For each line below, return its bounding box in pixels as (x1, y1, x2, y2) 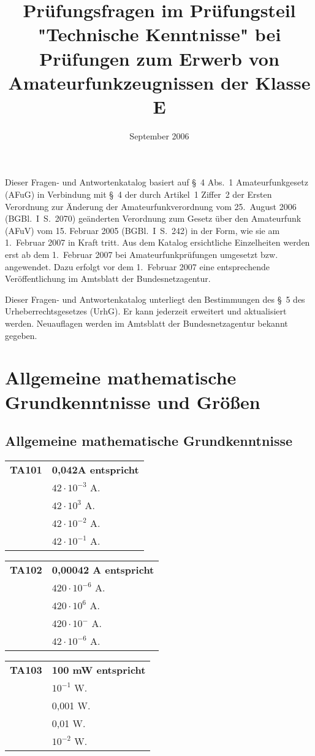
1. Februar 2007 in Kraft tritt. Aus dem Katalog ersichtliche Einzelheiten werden (5, 236, 310, 249)
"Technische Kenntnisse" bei (37, 21, 281, 47)
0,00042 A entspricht (51, 562, 154, 577)
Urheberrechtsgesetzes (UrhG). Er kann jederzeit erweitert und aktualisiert (5, 305, 287, 318)
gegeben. (5, 329, 37, 341)
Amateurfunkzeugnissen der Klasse (8, 69, 311, 95)
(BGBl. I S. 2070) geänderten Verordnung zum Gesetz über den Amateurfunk (5, 212, 302, 225)
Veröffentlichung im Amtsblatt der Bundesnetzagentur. (5, 272, 211, 285)
